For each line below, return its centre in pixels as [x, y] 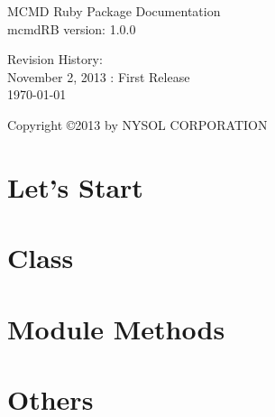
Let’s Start [75, 186]
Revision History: [55, 59]
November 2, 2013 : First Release [99, 76]
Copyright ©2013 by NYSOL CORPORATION [137, 124]
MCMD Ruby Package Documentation [114, 11]
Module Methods [116, 328]
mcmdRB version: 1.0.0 [72, 28]
